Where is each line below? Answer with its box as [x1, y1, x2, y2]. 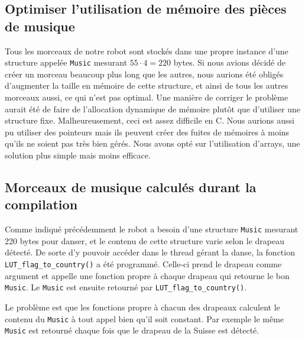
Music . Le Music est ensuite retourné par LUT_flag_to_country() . [5, 281, 247, 293]
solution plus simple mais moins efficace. [5, 149, 151, 161]
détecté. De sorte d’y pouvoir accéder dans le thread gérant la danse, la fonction [5, 246, 295, 258]
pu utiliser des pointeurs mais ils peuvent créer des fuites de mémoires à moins [5, 125, 290, 138]
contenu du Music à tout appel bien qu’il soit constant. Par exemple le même [5, 312, 284, 325]
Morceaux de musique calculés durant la [5, 177, 257, 196]
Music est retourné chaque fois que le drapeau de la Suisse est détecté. [5, 324, 259, 336]
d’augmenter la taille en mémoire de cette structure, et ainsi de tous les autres [5, 79, 288, 92]
